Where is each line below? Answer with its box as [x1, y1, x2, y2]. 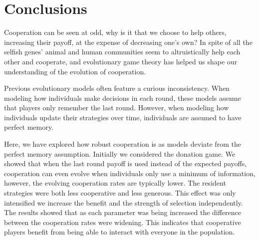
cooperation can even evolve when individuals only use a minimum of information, [4, 168, 256, 178]
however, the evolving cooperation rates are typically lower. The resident [4, 178, 226, 188]
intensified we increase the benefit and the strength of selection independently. [4, 197, 243, 208]
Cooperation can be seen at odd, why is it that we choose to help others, [4, 27, 227, 37]
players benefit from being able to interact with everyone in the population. [4, 227, 235, 237]
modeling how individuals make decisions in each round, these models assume [4, 92, 241, 103]
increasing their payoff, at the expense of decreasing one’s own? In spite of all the [4, 36, 253, 47]
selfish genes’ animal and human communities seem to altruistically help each [4, 46, 241, 57]
